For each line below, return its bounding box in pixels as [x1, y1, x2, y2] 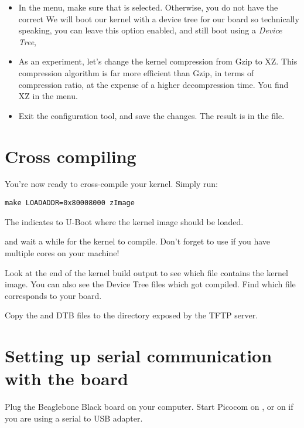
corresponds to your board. [5, 289, 102, 301]
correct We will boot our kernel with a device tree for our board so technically [18, 12, 299, 25]
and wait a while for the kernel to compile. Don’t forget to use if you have [5, 235, 271, 247]
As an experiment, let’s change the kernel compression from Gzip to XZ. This [18, 55, 298, 67]
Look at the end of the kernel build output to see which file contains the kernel [5, 266, 288, 278]
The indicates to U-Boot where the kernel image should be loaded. [5, 215, 244, 227]
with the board [5, 366, 128, 390]
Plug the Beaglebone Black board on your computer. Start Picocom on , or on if [5, 400, 293, 413]
